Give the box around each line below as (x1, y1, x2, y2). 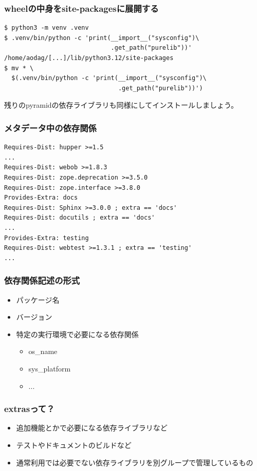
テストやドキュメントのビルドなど (16, 439, 132, 450)
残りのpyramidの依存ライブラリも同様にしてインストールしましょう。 (4, 100, 238, 110)
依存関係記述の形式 (4, 274, 80, 287)
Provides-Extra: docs (4, 194, 78, 202)
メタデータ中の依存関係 (4, 121, 97, 134)
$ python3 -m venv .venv (4, 24, 89, 32)
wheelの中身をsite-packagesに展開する (4, 2, 159, 14)
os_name (28, 346, 58, 357)
